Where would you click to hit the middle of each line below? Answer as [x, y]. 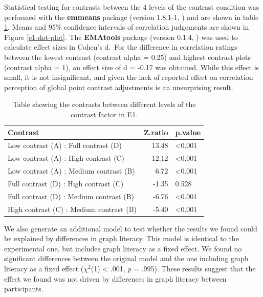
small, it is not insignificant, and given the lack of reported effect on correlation [129, 77]
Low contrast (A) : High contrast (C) [66, 158]
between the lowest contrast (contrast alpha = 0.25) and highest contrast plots [127, 57]
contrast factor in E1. [104, 114]
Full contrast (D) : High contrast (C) [66, 183]
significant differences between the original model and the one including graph [126, 258]
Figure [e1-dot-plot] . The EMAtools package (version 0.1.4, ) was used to [121, 37]
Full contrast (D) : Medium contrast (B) [71, 196]
